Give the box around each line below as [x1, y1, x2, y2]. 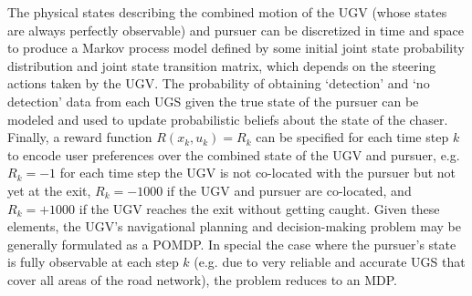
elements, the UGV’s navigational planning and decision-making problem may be [7, 217, 461, 236]
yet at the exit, [7, 180, 91, 199]
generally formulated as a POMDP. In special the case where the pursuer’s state [7, 234, 456, 253]
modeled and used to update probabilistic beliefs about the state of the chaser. [7, 109, 448, 128]
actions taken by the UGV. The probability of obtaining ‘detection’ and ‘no [7, 74, 430, 93]
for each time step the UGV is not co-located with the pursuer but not [59, 163, 456, 182]
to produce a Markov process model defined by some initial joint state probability [7, 38, 465, 57]
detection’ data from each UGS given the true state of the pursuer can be [7, 91, 419, 110]
